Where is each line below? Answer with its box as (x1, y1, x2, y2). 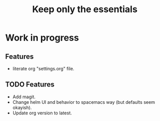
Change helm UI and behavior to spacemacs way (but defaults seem (12, 99, 155, 105)
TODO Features (5, 80, 55, 89)
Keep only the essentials (32, 4, 138, 15)
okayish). (12, 104, 32, 110)
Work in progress (5, 32, 79, 44)
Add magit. (12, 94, 36, 100)
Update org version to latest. (12, 110, 72, 116)
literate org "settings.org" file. (12, 66, 75, 71)
